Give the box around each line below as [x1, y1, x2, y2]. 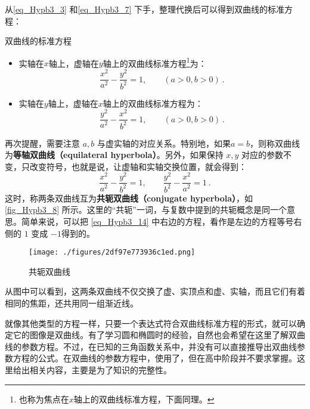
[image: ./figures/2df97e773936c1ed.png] [29, 248, 196, 257]
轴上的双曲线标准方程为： [103, 97, 203, 109]
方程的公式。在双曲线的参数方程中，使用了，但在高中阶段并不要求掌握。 [13, 352, 297, 364]
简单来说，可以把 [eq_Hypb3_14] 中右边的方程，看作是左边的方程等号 [21, 215, 294, 228]
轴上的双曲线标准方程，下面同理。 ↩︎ [73, 392, 215, 405]
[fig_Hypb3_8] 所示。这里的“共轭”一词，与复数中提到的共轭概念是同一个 [5, 203, 287, 216]
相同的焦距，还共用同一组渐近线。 [5, 297, 138, 309]
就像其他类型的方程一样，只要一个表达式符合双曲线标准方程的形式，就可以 [5, 317, 297, 329]
